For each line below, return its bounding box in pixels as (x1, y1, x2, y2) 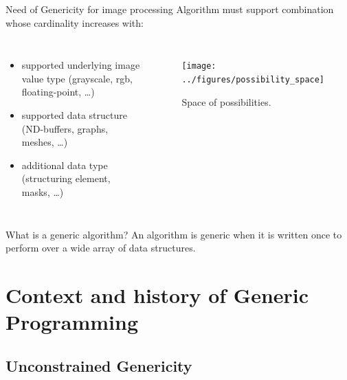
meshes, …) (21, 135, 68, 149)
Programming (5, 308, 138, 336)
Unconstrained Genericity (5, 355, 192, 376)
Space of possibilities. (181, 94, 271, 109)
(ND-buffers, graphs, (21, 121, 109, 135)
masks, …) (21, 184, 64, 199)
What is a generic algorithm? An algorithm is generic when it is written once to (5, 227, 342, 241)
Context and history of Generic (5, 280, 309, 309)
